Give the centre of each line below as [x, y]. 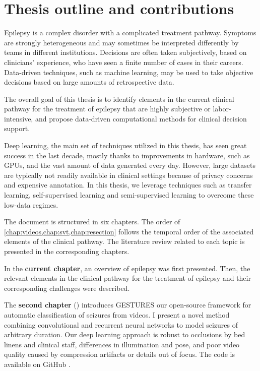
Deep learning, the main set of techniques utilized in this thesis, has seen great [125, 145]
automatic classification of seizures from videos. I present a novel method [117, 314]
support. [17, 128]
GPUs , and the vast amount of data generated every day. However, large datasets [130, 165]
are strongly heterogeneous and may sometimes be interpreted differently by [121, 42]
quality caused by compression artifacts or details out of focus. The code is [119, 354]
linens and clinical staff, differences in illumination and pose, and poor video [122, 344]
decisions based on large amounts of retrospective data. [89, 82]
